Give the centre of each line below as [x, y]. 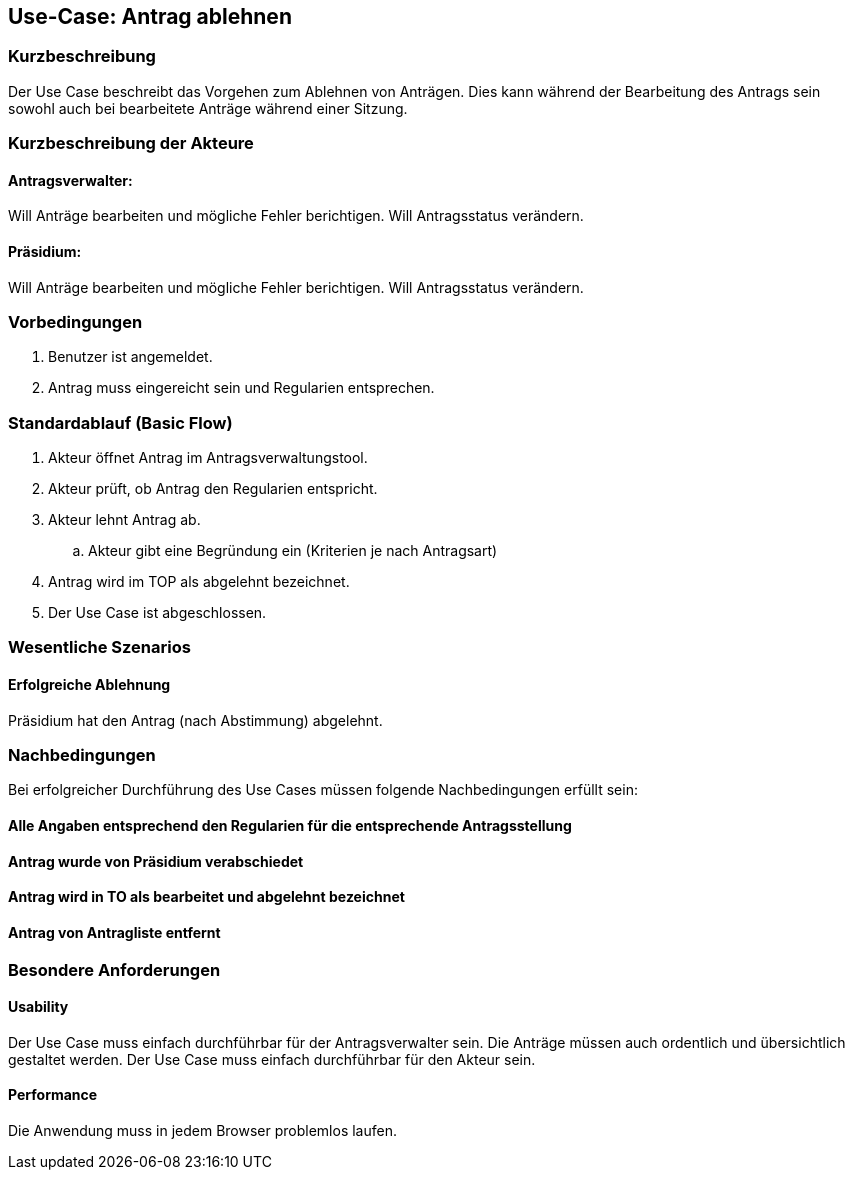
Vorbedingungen [75, 321]
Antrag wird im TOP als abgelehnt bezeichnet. [199, 582]
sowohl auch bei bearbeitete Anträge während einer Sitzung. [208, 108]
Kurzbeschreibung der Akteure [131, 143]
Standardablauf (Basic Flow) [120, 422]
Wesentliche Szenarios [99, 647]
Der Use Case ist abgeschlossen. [157, 613]
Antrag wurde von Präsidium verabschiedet [156, 861]
